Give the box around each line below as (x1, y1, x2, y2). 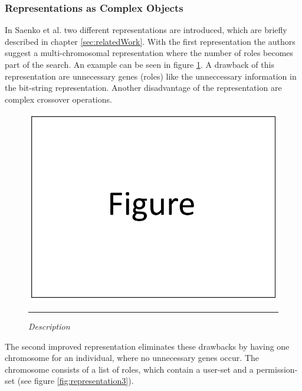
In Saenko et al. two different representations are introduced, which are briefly (5, 24, 287, 36)
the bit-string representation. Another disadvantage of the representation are (5, 81, 282, 94)
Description (28, 320, 70, 332)
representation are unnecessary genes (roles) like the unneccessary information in (5, 70, 297, 82)
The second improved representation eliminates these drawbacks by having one (5, 340, 290, 352)
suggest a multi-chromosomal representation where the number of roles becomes (5, 47, 294, 59)
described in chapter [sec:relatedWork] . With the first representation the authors (5, 35, 296, 47)
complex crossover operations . (5, 93, 112, 105)
